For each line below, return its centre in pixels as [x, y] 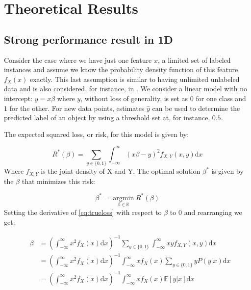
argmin [124, 198]
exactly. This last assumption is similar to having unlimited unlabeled [135, 79]
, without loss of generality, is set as [134, 98]
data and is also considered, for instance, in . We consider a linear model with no [126, 89]
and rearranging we [213, 212]
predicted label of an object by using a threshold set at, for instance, [107, 118]
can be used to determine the [196, 108]
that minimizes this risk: [58, 181]
